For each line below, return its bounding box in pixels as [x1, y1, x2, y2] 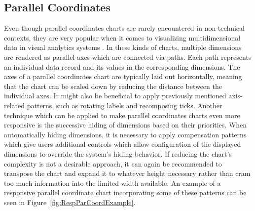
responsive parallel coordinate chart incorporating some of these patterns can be [4, 187, 247, 198]
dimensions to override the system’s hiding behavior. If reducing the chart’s [4, 148, 232, 159]
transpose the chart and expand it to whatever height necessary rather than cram [4, 168, 251, 178]
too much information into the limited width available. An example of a [4, 177, 221, 188]
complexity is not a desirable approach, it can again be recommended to [4, 158, 222, 169]
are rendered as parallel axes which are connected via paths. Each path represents [4, 51, 252, 62]
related [4, 100, 25, 110]
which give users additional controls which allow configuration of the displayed [4, 139, 241, 149]
